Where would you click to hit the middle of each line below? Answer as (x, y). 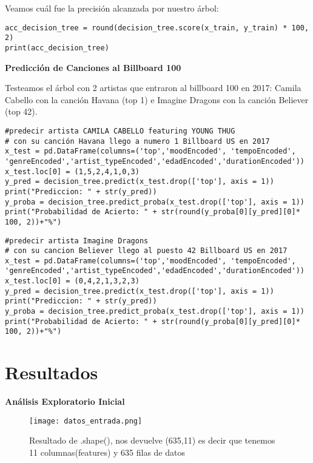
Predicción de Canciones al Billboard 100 (93, 67)
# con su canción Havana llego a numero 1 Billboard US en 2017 (137, 141)
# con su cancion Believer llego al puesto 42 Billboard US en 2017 (146, 251)
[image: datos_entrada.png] (86, 421)
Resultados (52, 372)
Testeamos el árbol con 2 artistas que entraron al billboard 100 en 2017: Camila (153, 88)
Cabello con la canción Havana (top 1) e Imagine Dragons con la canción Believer (157, 99)
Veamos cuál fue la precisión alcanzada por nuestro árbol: (112, 8)
